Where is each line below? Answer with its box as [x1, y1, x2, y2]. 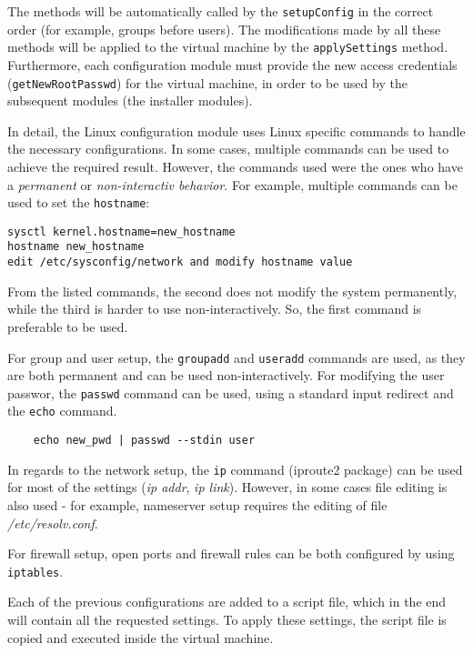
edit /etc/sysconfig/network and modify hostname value [7, 256, 353, 269]
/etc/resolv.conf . [7, 513, 98, 532]
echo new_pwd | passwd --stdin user [33, 434, 256, 447]
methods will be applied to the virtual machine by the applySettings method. [7, 37, 448, 56]
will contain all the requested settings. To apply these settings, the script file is [7, 610, 447, 629]
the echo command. [7, 401, 117, 420]
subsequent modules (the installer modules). [7, 91, 253, 110]
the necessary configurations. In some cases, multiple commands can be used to [7, 139, 449, 158]
